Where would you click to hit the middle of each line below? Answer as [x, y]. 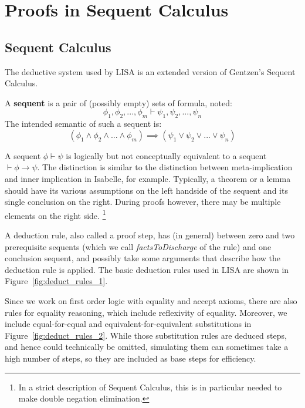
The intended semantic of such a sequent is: [83, 124]
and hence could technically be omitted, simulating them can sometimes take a [147, 347]
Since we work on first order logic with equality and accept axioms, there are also [151, 300]
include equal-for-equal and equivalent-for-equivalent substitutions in [128, 324]
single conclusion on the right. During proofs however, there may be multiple [143, 202]
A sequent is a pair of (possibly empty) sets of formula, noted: [118, 102]
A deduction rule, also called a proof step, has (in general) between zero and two [150, 235]
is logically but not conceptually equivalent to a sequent [166, 155]
